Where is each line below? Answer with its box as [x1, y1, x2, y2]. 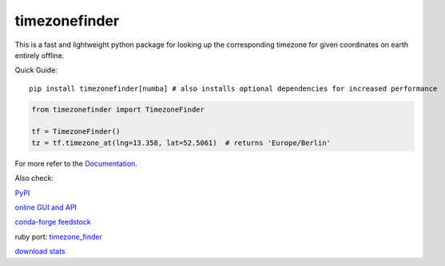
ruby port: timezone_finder [14, 232, 103, 241]
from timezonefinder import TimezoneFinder [31, 104, 205, 114]
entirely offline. [14, 50, 65, 60]
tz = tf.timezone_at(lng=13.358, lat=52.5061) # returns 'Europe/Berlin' [31, 138, 332, 147]
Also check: [14, 174, 54, 183]
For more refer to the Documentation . [14, 158, 137, 168]
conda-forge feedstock [14, 217, 92, 227]
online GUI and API [14, 203, 77, 213]
